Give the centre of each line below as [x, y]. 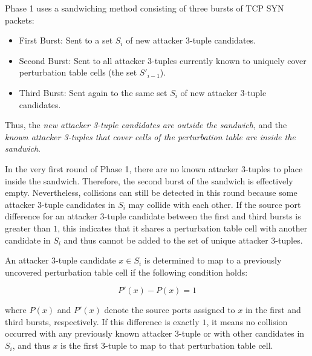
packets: [20, 20]
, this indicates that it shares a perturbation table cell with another [183, 228]
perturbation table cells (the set [78, 72]
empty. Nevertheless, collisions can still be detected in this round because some [151, 193]
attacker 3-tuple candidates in [60, 204]
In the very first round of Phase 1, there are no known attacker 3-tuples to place [154, 168]
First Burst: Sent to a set [66, 40]
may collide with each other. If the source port [215, 204]
